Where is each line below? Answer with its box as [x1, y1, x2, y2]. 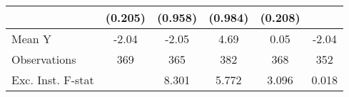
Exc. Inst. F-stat [11, 72, 94, 88]
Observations [11, 51, 76, 67]
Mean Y [11, 30, 52, 47]
